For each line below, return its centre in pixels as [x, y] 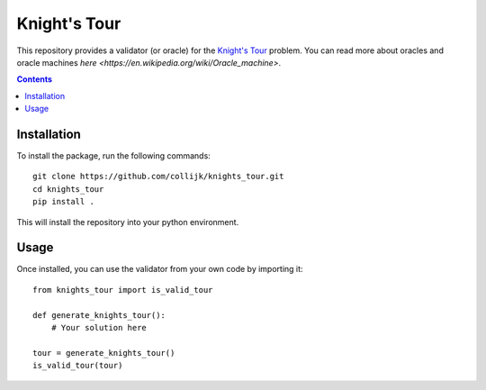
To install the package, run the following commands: [113, 156]
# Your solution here [99, 328]
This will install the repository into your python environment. [128, 222]
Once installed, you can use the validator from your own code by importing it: [160, 269]
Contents [35, 79]
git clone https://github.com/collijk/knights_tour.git [158, 177]
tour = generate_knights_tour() [104, 353]
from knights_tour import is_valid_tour [123, 290]
